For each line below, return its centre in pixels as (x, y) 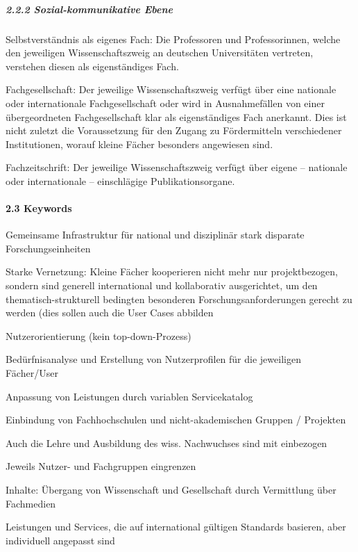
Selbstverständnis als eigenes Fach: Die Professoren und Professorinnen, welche (173, 39)
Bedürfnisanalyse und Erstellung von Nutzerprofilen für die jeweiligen (153, 359)
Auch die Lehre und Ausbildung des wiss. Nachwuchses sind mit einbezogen (167, 443)
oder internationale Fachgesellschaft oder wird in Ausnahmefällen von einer (165, 103)
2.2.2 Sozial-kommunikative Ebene (89, 9)
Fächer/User (32, 373)
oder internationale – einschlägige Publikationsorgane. (120, 180)
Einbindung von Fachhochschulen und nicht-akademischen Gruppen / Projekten (176, 420)
